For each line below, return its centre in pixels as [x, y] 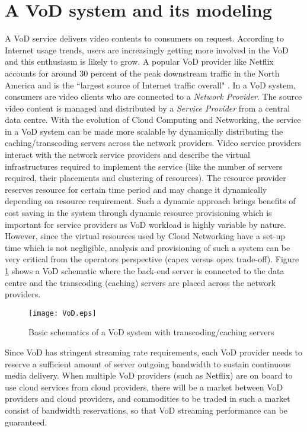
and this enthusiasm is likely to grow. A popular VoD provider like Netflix [139, 61]
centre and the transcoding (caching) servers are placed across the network [140, 282]
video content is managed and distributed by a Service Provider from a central [148, 108]
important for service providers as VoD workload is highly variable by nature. [145, 224]
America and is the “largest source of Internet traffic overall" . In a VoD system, [150, 85]
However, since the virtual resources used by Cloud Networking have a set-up [145, 236]
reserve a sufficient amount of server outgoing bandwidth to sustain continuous [148, 363]
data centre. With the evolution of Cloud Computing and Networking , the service [153, 120]
